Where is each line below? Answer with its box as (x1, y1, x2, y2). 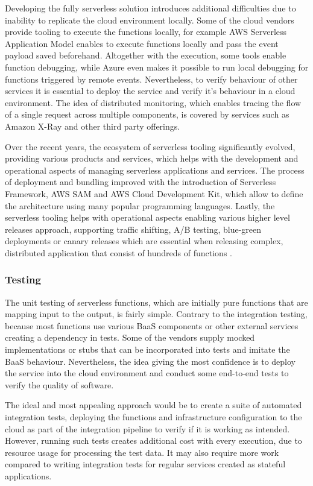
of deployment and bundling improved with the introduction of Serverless (5, 175, 276, 188)
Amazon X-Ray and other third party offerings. (5, 119, 180, 132)
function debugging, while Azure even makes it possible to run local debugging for (5, 60, 309, 73)
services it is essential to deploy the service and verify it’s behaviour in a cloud (5, 84, 296, 97)
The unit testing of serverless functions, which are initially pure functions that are (5, 295, 308, 308)
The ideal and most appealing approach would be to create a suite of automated (5, 399, 302, 411)
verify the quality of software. (5, 378, 114, 391)
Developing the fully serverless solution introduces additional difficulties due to (5, 2, 296, 14)
